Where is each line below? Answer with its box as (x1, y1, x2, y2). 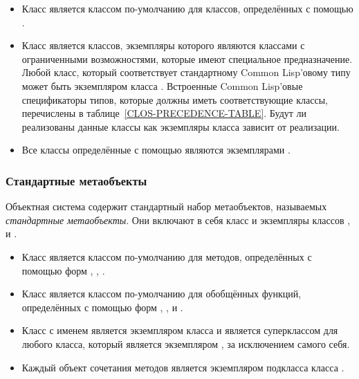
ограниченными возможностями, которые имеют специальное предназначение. (21, 51, 353, 66)
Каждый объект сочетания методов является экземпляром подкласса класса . (21, 360, 344, 374)
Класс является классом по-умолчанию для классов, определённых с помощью (21, 1, 353, 15)
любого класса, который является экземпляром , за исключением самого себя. (21, 336, 350, 351)
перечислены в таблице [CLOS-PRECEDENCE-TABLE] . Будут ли (21, 106, 307, 120)
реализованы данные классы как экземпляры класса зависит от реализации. (21, 119, 340, 133)
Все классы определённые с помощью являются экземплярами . (21, 142, 291, 157)
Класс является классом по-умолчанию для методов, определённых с (21, 249, 312, 264)
